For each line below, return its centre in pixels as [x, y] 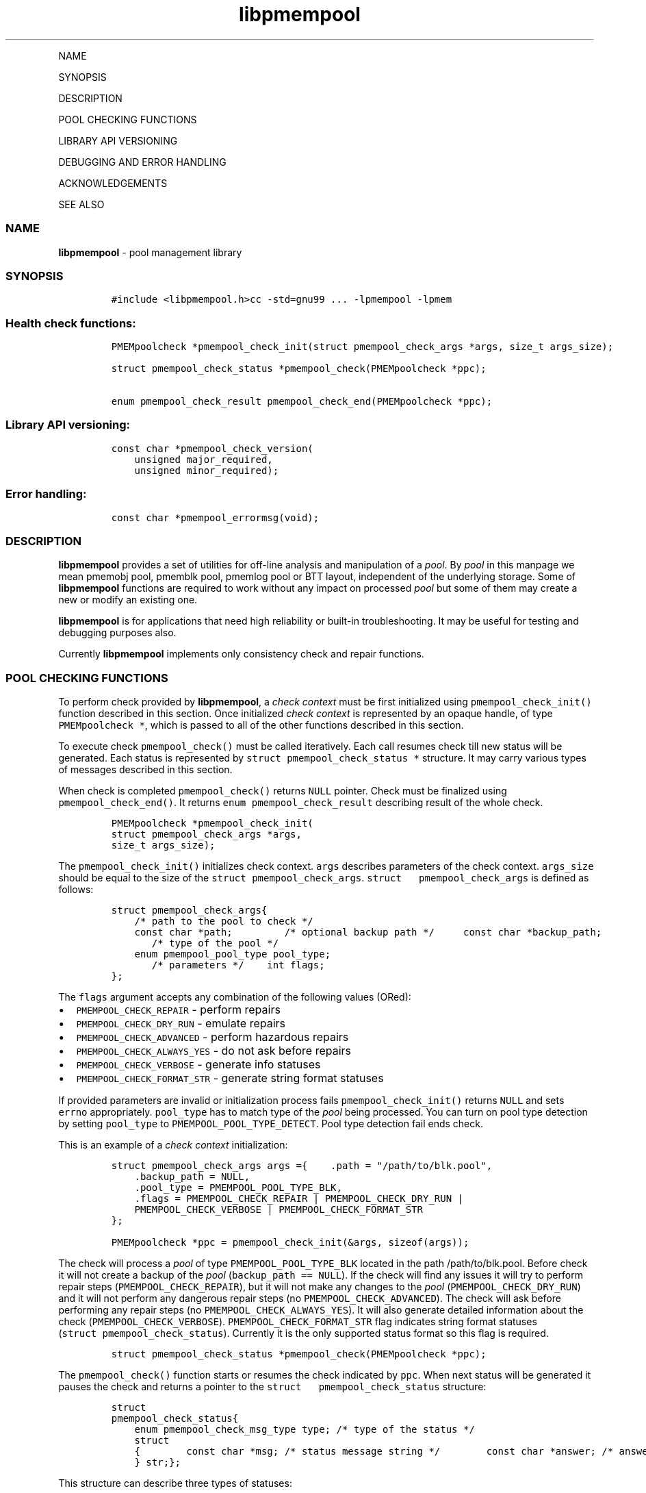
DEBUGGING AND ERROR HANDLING [142, 162]
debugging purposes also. [117, 633]
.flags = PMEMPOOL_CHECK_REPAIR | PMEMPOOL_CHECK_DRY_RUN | [299, 1199]
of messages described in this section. [145, 769]
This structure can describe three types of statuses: [175, 1483]
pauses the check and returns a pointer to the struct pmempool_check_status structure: [272, 1387]
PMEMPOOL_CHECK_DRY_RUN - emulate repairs [181, 1023]
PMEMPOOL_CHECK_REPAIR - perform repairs [178, 1009]
